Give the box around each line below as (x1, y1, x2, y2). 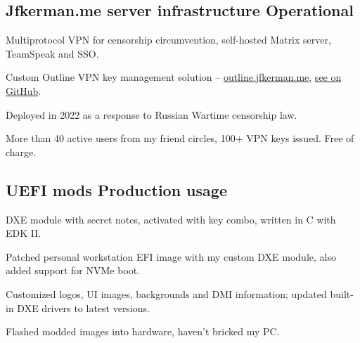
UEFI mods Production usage (6, 179, 227, 200)
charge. (6, 144, 37, 159)
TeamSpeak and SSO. (6, 46, 99, 60)
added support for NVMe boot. (6, 263, 141, 278)
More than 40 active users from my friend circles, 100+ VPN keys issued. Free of (6, 131, 354, 145)
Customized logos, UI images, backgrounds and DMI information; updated (6, 286, 327, 301)
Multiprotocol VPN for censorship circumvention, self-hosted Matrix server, (6, 32, 331, 47)
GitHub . (6, 83, 41, 98)
